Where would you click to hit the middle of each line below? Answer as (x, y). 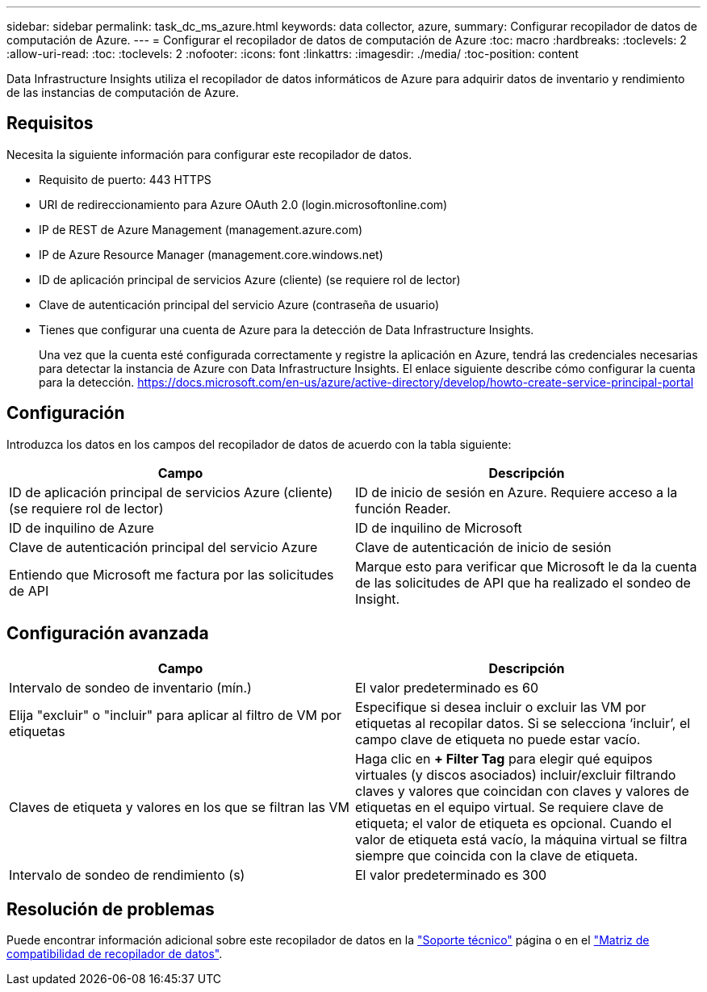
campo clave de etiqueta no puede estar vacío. (498, 739)
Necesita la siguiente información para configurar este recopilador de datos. (209, 154)
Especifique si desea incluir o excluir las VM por (501, 707)
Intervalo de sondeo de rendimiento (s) (127, 875)
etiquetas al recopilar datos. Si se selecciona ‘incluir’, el (523, 723)
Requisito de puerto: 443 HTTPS (125, 179)
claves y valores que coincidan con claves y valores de (522, 791)
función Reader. (403, 508)
